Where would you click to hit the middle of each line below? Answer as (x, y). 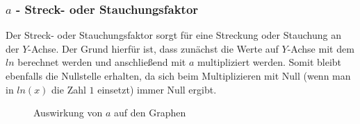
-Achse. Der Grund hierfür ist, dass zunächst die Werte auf (153, 48)
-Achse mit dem (321, 48)
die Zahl (69, 89)
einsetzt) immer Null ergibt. (157, 89)
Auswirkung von (68, 113)
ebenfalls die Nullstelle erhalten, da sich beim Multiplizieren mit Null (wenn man (178, 76)
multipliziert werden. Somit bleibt (270, 62)
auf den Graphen (150, 113)
